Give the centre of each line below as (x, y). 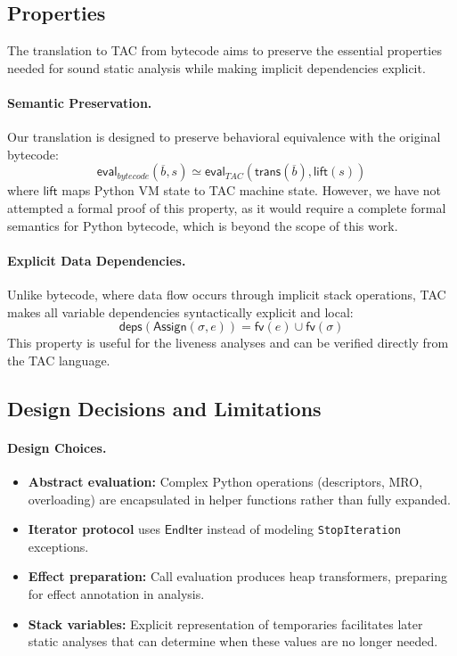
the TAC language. (59, 360)
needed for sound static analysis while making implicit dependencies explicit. (216, 67)
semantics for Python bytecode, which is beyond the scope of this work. (203, 225)
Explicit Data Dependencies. (97, 260)
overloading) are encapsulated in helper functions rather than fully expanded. (239, 499)
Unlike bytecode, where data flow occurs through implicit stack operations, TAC (227, 294)
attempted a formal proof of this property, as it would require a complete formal (227, 207)
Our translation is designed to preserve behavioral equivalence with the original (224, 137)
